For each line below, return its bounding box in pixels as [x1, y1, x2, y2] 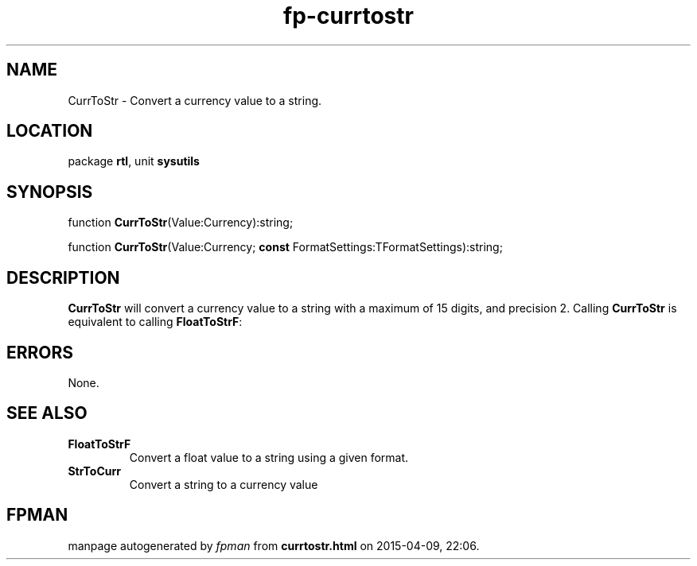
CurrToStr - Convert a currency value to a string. [68, 93, 322, 107]
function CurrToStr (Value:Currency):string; [68, 215, 294, 230]
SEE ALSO [6, 403, 88, 424]
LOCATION [6, 121, 93, 141]
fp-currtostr [283, 2, 414, 29]
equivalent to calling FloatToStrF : [68, 315, 243, 329]
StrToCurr [68, 463, 122, 478]
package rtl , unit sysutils [68, 154, 200, 169]
